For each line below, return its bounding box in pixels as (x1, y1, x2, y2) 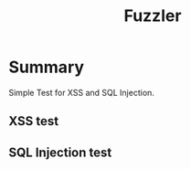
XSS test (8, 113, 59, 129)
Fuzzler (123, 5, 182, 26)
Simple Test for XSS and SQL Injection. (8, 87, 154, 98)
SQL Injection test (8, 144, 112, 160)
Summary (8, 57, 84, 78)
